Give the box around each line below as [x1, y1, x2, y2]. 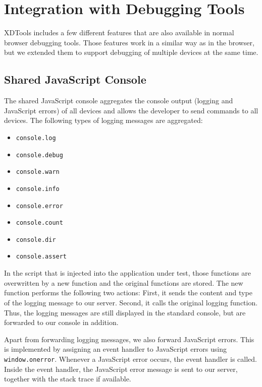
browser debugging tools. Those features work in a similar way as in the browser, [4, 37, 254, 47]
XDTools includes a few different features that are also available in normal [4, 27, 234, 38]
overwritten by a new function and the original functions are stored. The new [4, 277, 243, 288]
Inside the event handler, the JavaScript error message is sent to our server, [4, 363, 238, 374]
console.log [16, 134, 56, 142]
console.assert [16, 253, 67, 261]
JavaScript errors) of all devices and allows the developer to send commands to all [4, 105, 258, 115]
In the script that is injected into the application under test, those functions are [4, 268, 251, 278]
